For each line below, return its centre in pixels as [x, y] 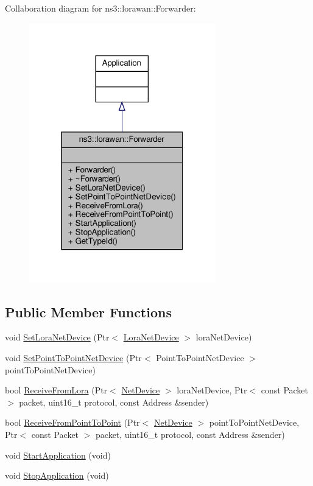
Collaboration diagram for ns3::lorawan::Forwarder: [100, 8]
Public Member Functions [88, 312]
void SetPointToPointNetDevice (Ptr [73, 358]
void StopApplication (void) [57, 475]
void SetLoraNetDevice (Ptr [57, 337]
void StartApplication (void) [58, 455]
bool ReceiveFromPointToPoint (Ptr [72, 422]
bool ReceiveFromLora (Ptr [56, 390]
